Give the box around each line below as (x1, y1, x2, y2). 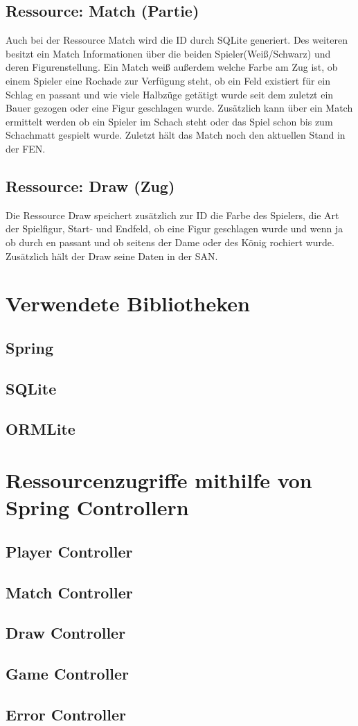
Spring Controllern (6, 493, 189, 521)
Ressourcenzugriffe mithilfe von (6, 466, 312, 494)
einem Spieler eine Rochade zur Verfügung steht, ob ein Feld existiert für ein (6, 73, 330, 87)
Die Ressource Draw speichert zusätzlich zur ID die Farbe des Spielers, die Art (6, 207, 339, 222)
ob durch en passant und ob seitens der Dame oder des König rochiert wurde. (6, 234, 334, 249)
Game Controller (6, 663, 129, 684)
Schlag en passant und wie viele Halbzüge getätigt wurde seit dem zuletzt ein (6, 87, 334, 101)
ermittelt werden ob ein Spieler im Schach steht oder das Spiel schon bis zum (6, 114, 333, 128)
